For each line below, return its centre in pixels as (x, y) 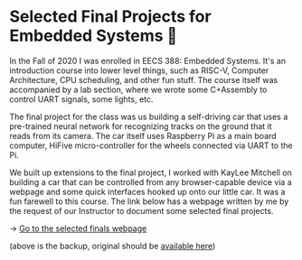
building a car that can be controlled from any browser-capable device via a (151, 181)
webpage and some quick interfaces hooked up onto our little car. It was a (147, 191)
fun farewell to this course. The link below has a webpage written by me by (149, 201)
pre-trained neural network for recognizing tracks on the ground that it (141, 126)
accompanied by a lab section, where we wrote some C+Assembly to (138, 89)
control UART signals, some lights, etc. (81, 99)
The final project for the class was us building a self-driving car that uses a (149, 116)
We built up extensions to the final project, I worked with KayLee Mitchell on (151, 172)
